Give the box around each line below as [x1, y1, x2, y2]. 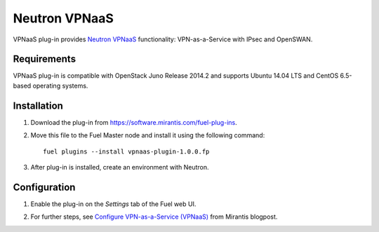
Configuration [13, 181, 76, 193]
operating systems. [32, 81, 88, 90]
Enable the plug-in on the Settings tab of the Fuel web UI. [30, 200, 197, 208]
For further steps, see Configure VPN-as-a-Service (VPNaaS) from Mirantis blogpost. [30, 212, 278, 221]
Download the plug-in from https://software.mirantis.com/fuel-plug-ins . [30, 118, 238, 126]
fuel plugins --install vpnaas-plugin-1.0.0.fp [43, 147, 210, 156]
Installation [13, 100, 63, 111]
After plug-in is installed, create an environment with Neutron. [30, 163, 209, 171]
